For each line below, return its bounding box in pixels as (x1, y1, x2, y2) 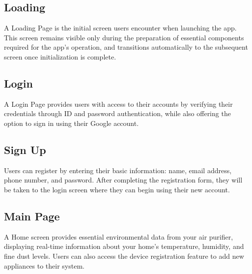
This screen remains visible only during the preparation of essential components (4, 32, 244, 42)
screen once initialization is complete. (4, 51, 116, 61)
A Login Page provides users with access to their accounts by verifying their (4, 98, 233, 109)
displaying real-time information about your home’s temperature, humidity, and (4, 241, 244, 251)
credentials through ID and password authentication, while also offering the (4, 108, 231, 119)
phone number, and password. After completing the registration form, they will (4, 175, 243, 185)
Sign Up (4, 142, 46, 157)
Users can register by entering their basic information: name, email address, (4, 165, 232, 175)
